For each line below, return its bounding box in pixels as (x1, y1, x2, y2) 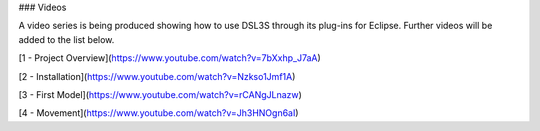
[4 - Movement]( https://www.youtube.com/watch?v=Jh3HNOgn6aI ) (18, 107, 299, 119)
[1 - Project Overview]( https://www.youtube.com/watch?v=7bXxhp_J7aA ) (18, 52, 322, 64)
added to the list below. (18, 33, 115, 45)
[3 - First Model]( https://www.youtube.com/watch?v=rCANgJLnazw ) (18, 88, 302, 100)
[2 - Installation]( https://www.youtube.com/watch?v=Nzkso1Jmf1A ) (18, 70, 296, 82)
